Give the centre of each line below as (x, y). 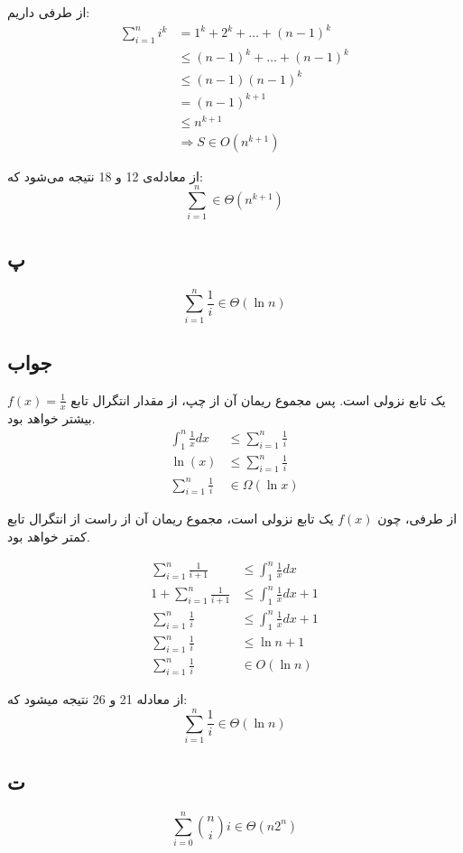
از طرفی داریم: (49, 12)
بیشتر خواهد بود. (51, 417)
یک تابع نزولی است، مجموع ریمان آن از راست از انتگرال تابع (171, 519)
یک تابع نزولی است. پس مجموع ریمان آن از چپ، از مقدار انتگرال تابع (258, 399)
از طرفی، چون (417, 519)
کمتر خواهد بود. (49, 536)
